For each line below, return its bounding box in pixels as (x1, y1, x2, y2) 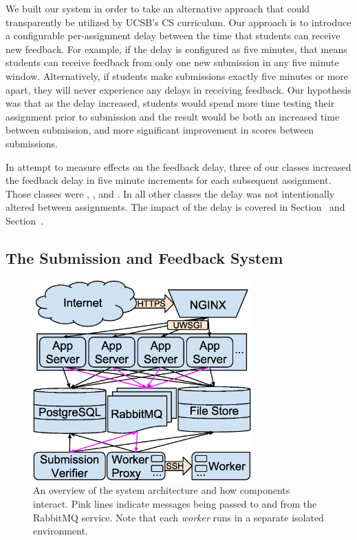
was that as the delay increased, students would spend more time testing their (6, 96, 335, 110)
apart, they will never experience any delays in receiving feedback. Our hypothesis (6, 82, 351, 96)
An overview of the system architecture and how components (33, 483, 290, 497)
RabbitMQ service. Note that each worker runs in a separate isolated (33, 510, 324, 524)
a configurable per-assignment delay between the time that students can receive (6, 28, 340, 43)
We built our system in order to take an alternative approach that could (6, 1, 310, 15)
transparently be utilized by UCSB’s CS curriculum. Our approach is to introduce (6, 14, 351, 29)
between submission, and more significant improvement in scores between (6, 123, 314, 137)
